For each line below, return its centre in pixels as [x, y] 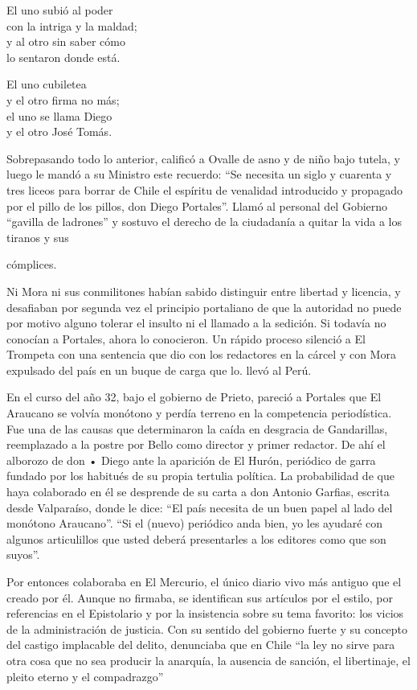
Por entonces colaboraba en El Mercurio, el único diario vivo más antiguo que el [204, 581]
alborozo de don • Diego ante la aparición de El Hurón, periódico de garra [191, 460]
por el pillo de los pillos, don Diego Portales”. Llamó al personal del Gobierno [197, 205]
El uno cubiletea [47, 84]
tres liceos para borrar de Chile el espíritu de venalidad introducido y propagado [204, 189]
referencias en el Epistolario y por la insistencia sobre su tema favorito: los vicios [205, 613]
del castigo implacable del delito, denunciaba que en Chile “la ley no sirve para [201, 645]
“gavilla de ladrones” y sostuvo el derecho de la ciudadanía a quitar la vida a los [204, 222]
